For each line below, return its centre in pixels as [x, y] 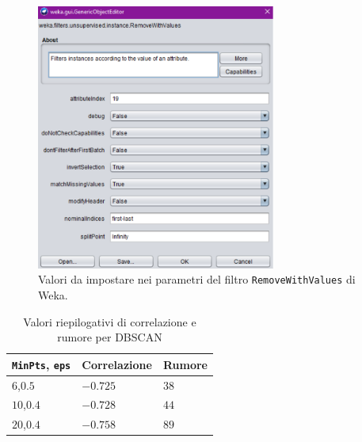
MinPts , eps [42, 364]
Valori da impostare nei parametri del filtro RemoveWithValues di [197, 279]
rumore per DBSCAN [110, 337]
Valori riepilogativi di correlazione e [110, 321]
